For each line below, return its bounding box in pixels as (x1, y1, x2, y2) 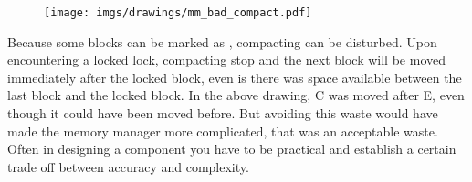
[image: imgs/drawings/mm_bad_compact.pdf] (44, 6, 312, 19)
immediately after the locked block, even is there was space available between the (7, 67, 462, 86)
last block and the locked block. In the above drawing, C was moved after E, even (7, 86, 465, 105)
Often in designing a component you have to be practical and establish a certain (7, 139, 456, 158)
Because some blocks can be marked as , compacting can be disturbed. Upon (7, 32, 437, 51)
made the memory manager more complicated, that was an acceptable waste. (7, 121, 438, 140)
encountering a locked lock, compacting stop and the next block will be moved (7, 50, 446, 69)
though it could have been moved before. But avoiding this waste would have (7, 104, 438, 123)
